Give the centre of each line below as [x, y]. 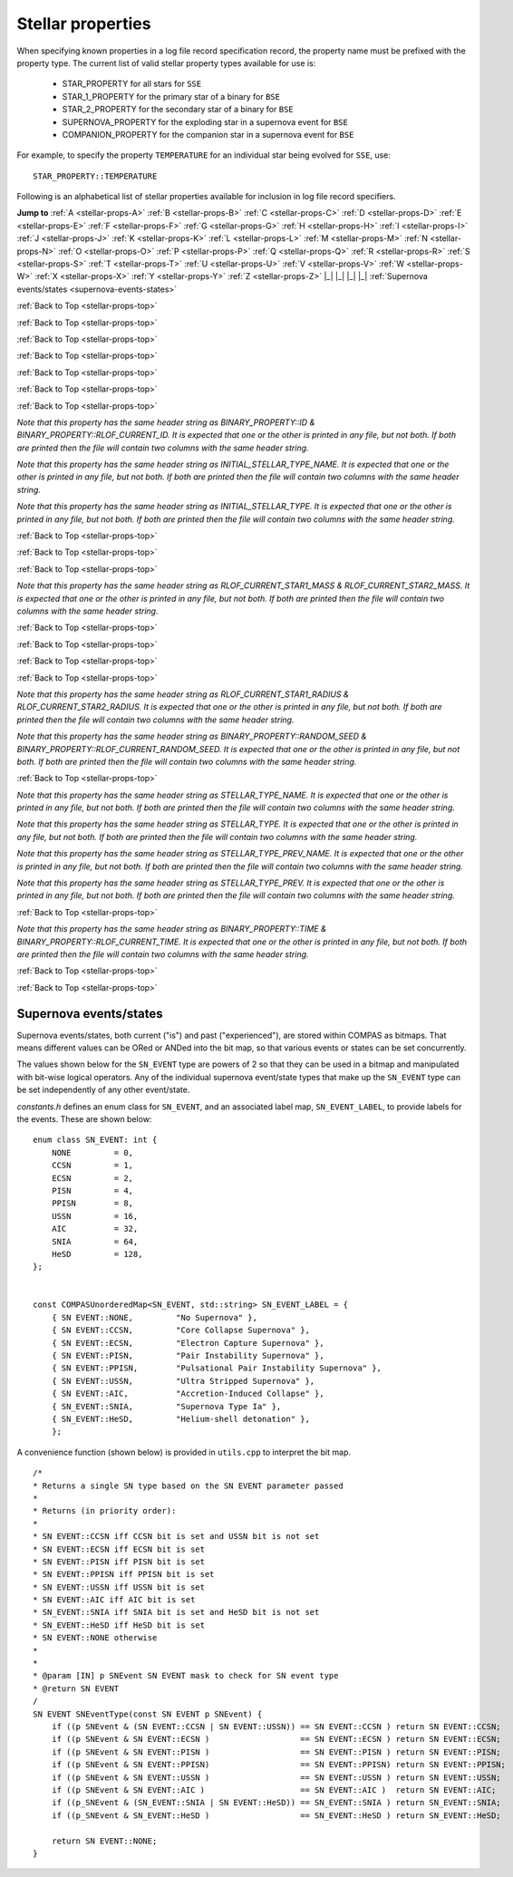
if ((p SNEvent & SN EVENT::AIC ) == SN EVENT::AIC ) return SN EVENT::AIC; [274, 1790]
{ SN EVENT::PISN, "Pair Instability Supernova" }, [188, 1356]
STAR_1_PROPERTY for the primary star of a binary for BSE [171, 96]
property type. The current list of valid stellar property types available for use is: [166, 63]
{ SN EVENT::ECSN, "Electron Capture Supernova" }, [188, 1343]
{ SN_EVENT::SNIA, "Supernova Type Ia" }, [166, 1406]
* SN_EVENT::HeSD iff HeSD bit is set [119, 1625]
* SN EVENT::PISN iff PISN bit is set [119, 1562]
